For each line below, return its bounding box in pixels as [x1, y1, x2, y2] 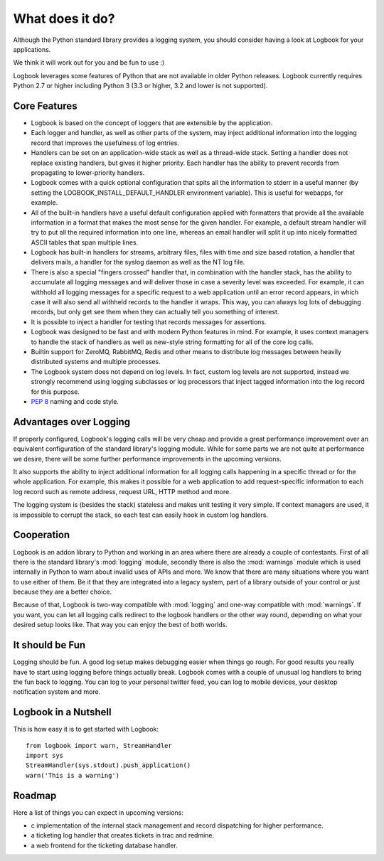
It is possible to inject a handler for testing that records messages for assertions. [31, 317, 267, 326]
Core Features [13, 100, 78, 112]
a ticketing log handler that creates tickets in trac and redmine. [31, 831, 215, 840]
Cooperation [13, 529, 70, 541]
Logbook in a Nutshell [13, 706, 112, 718]
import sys [26, 752, 64, 759]
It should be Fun [13, 639, 86, 651]
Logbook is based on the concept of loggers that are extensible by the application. [31, 119, 273, 127]
